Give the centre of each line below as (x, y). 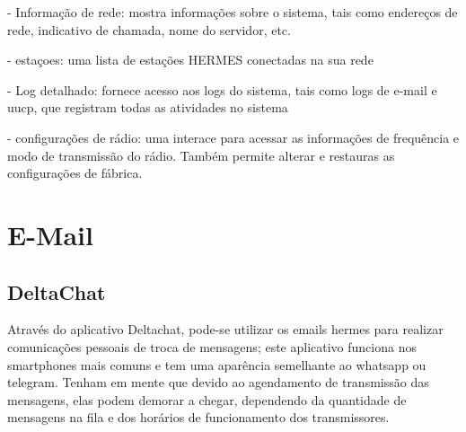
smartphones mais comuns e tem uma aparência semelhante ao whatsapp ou (217, 364)
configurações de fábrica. (75, 173)
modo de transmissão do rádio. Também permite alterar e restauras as (201, 155)
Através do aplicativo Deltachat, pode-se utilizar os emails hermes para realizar (225, 329)
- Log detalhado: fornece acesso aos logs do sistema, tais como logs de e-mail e (222, 89)
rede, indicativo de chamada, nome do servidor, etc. (149, 29)
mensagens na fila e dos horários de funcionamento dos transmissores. (198, 417)
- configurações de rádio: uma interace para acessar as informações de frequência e (233, 137)
